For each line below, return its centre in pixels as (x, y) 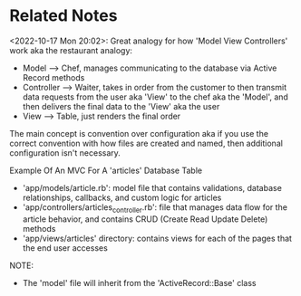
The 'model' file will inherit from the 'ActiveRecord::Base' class (139, 282)
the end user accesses (65, 248)
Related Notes (63, 16)
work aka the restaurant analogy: (71, 50)
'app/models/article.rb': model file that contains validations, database (152, 187)
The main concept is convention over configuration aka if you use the (139, 133)
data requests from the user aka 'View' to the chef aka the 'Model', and (155, 97)
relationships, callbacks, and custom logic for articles (122, 197)
